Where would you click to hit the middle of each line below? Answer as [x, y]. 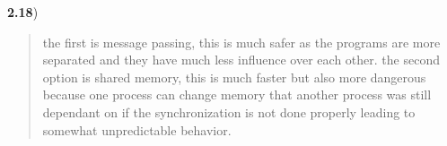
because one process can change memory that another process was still [237, 94]
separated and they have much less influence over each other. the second [241, 60]
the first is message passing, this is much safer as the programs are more [241, 42]
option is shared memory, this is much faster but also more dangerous [234, 77]
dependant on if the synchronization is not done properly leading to [229, 112]
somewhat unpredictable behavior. [137, 129]
